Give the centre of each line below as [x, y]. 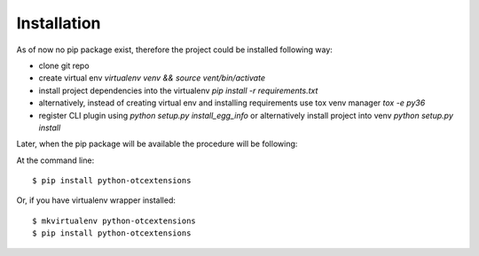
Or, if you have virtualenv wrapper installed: [96, 200]
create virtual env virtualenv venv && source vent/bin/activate [152, 78]
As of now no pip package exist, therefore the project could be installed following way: [174, 50]
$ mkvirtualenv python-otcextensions [114, 221]
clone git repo [64, 66]
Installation [59, 23]
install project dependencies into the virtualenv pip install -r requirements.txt [178, 90]
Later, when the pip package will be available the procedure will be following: [157, 144]
